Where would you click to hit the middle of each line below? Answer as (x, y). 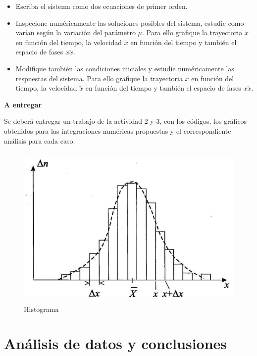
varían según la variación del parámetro (76, 32)
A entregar (23, 104)
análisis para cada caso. (40, 140)
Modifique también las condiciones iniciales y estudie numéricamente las (125, 68)
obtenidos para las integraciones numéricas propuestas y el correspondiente (118, 130)
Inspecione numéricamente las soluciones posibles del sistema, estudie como (130, 23)
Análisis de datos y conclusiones (116, 343)
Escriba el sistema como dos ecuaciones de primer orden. (102, 6)
